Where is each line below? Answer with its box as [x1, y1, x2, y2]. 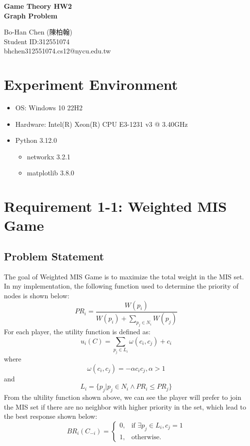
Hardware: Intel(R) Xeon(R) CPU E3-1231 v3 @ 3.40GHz [15, 119, 188, 129]
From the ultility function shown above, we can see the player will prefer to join [4, 392, 241, 402]
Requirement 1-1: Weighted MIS [4, 196, 227, 216]
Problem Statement [4, 249, 104, 264]
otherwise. [131, 433, 162, 441]
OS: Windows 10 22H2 [15, 103, 83, 113]
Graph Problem [4, 10, 58, 20]
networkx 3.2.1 [27, 151, 71, 161]
